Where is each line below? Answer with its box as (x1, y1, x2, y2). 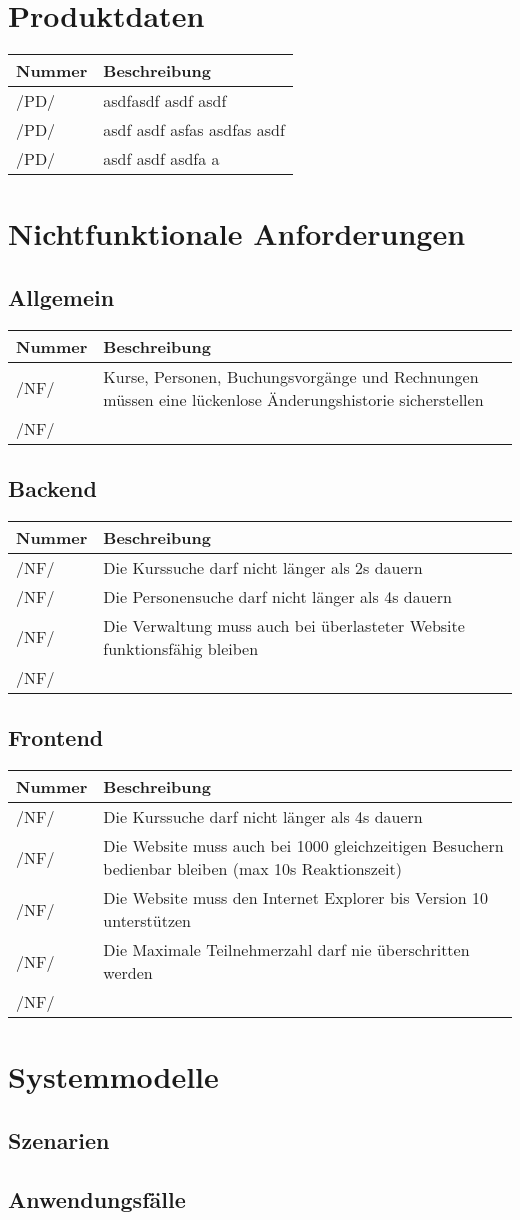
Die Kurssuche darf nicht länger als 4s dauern (103, 805, 423, 829)
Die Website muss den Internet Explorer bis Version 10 (103, 886, 488, 910)
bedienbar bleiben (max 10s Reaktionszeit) (103, 857, 402, 881)
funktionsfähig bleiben (103, 636, 259, 660)
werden (103, 961, 153, 985)
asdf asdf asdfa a (103, 147, 220, 171)
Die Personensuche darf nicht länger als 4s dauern (103, 584, 452, 608)
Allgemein (8, 281, 115, 312)
